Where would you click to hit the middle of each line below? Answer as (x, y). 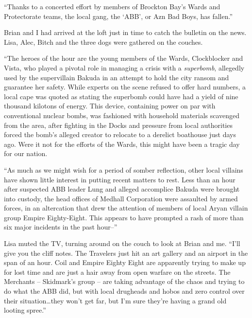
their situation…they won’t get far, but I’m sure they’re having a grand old (115, 300)
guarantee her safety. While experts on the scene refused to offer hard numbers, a (125, 87)
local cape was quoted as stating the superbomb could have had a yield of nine (121, 96)
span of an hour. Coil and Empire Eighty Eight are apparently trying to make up (125, 262)
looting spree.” (25, 310)
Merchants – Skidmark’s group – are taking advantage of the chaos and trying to (124, 281)
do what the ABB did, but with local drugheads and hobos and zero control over (124, 291)
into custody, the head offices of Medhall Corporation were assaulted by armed (121, 198)
